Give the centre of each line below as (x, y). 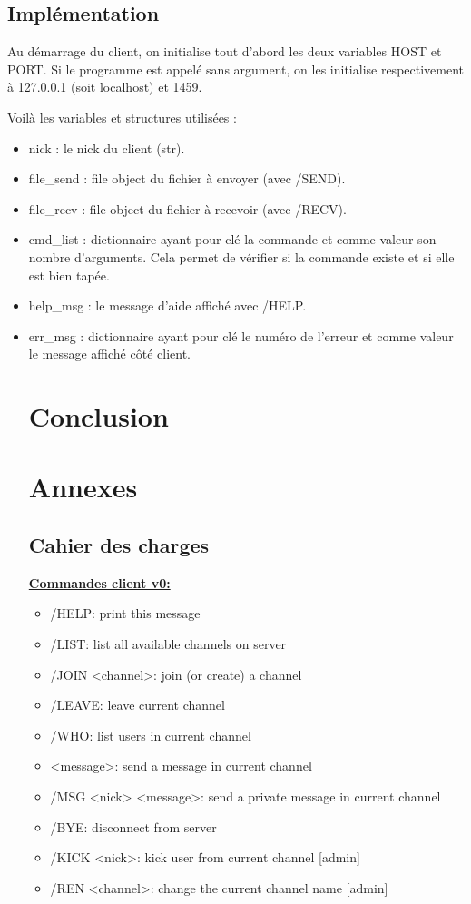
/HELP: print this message (125, 613)
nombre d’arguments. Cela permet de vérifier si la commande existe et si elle (241, 256)
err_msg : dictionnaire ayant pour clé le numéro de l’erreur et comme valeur (241, 335)
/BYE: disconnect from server (133, 826)
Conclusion (98, 416)
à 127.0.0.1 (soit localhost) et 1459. (105, 87)
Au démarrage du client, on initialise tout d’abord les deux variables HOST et (225, 51)
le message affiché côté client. (109, 354)
